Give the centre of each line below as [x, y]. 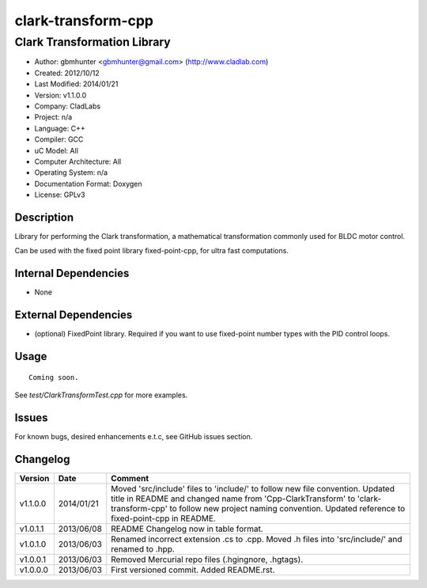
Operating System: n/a [71, 173]
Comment [130, 478]
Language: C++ [60, 128]
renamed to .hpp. [143, 548]
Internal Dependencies [72, 273]
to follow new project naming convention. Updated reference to [287, 508]
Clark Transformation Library [93, 42]
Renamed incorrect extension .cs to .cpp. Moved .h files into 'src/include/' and [257, 539]
